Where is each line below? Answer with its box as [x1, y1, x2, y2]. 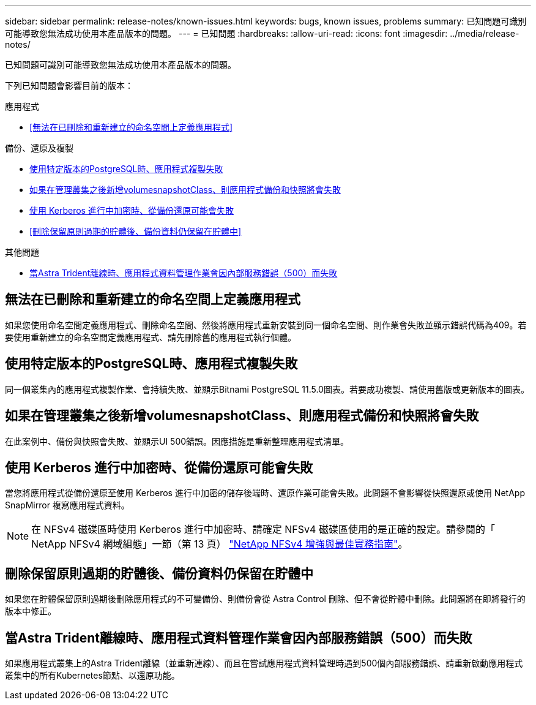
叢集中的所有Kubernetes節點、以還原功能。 [5, 670, 180, 681]
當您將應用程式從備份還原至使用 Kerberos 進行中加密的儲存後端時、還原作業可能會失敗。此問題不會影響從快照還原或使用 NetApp [5, 488, 525, 499]
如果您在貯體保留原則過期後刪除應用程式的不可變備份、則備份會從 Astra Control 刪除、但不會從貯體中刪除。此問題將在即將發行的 [5, 594, 526, 605]
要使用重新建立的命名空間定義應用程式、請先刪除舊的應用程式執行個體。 [5, 331, 296, 342]
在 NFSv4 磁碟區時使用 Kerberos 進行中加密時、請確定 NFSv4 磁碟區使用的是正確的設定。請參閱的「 [31, 523, 495, 536]
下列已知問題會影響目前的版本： [5, 80, 133, 91]
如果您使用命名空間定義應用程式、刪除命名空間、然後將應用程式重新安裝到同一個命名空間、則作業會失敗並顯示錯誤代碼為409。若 [5, 319, 527, 330]
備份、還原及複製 [5, 143, 73, 153]
